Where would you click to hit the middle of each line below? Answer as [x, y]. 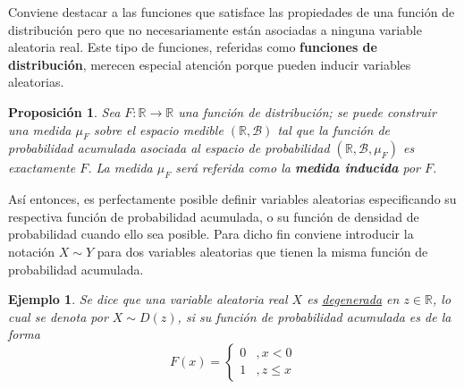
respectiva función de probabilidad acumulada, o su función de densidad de [214, 216]
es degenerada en [353, 299]
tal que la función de [334, 129]
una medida [40, 129]
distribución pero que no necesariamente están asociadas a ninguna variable [215, 29]
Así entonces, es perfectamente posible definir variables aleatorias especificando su [232, 199]
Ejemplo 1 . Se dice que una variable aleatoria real [148, 299]
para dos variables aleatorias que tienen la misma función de [262, 251]
